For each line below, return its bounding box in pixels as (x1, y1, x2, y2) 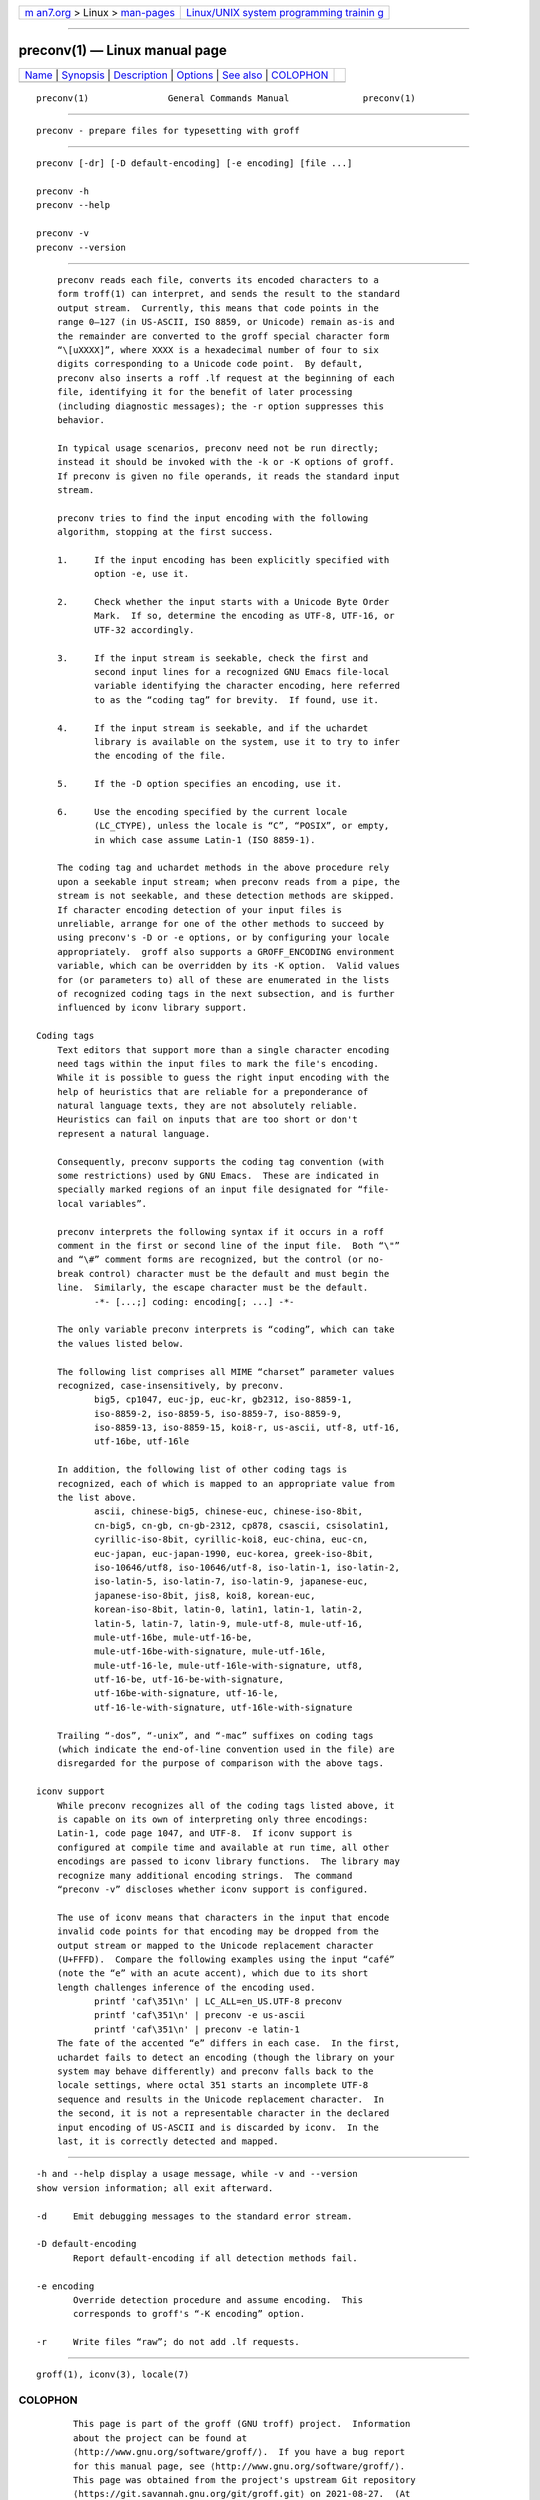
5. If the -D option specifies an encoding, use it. (56, 778, 342, 790)
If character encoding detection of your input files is (56, 904, 342, 915)
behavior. (56, 414, 105, 425)
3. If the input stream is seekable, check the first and (56, 652, 369, 664)
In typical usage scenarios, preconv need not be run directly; (56, 442, 379, 454)
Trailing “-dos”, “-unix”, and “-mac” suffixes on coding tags (56, 1730, 374, 1741)
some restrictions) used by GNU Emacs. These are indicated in (56, 1170, 379, 1182)
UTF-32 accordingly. (93, 624, 195, 635)
